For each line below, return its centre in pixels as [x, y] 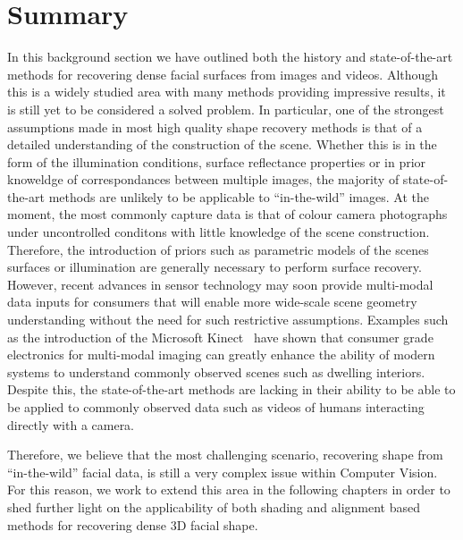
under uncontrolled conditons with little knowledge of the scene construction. [219, 232]
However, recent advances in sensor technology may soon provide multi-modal [220, 284]
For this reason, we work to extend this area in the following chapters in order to [229, 489]
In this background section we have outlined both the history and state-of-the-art [230, 57]
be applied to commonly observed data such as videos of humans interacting [216, 407]
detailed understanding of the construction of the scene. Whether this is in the [222, 144]
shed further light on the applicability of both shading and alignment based [214, 506]
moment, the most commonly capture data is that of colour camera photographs [227, 214]
